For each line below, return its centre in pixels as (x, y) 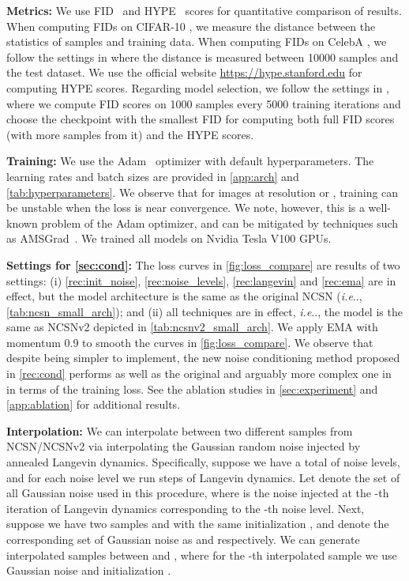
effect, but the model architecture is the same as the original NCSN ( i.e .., (184, 296)
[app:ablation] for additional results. (94, 404)
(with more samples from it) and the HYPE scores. (130, 134)
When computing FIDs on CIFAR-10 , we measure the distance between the (191, 26)
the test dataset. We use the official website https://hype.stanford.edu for (184, 72)
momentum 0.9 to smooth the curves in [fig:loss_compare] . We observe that (190, 342)
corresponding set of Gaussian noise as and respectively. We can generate (183, 539)
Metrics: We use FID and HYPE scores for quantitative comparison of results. (204, 10)
